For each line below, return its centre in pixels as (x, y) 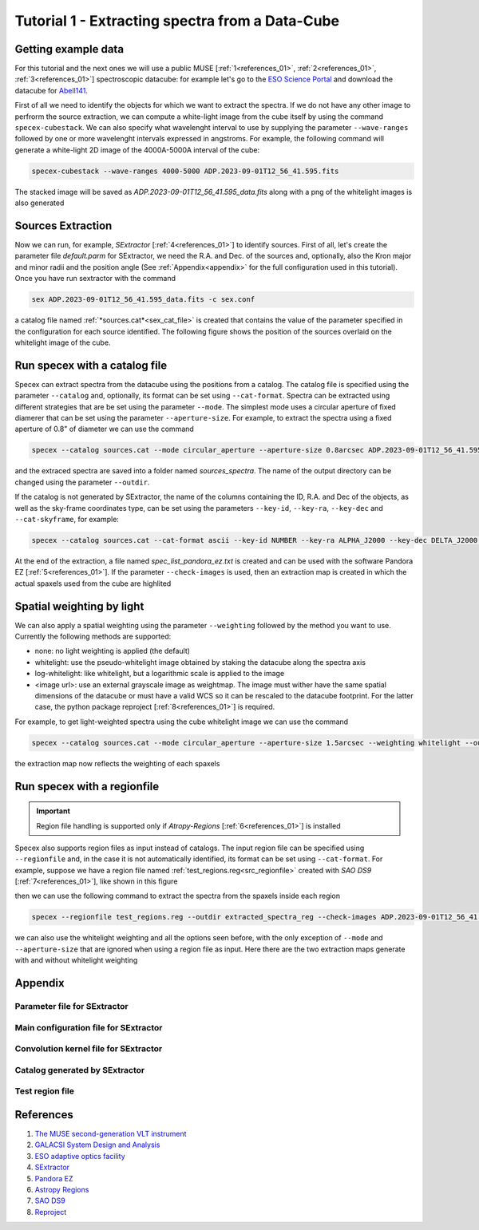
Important (53, 811)
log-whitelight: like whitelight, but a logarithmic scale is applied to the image (160, 674)
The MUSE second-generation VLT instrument (111, 1133)
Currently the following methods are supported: (93, 637)
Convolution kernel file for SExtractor (89, 1049)
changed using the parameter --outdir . (82, 482)
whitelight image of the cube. (63, 342)
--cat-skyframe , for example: (67, 519)
